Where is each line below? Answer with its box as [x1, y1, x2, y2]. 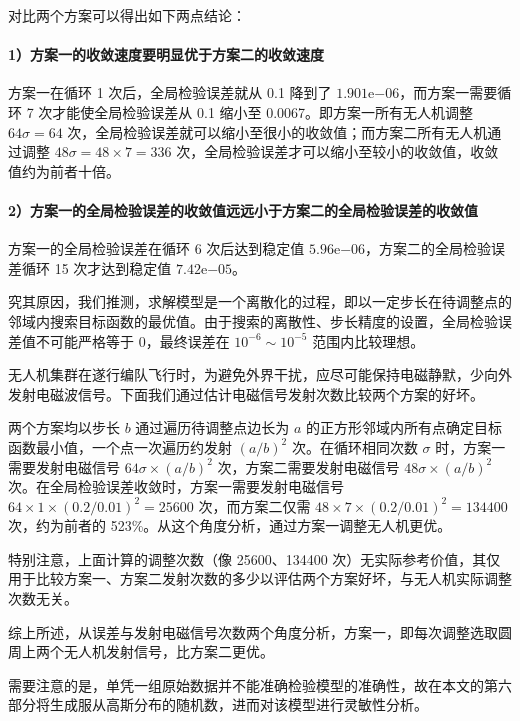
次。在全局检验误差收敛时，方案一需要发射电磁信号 [8, 476, 344, 497]
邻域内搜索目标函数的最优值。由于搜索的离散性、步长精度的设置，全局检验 [8, 310, 498, 331]
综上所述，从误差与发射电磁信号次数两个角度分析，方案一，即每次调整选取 [8, 621, 498, 642]
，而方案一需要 [399, 82, 498, 103]
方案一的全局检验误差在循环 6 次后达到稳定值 [8, 238, 305, 259]
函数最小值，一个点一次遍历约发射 [8, 436, 232, 457]
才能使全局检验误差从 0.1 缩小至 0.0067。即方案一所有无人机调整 [52, 101, 474, 122]
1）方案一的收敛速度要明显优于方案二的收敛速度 [8, 44, 325, 65]
